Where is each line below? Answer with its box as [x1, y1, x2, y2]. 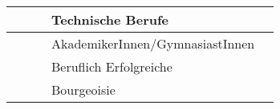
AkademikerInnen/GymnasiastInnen [51, 34, 255, 53]
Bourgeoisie [51, 80, 116, 99]
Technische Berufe [51, 10, 169, 29]
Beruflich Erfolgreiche [51, 57, 172, 76]
